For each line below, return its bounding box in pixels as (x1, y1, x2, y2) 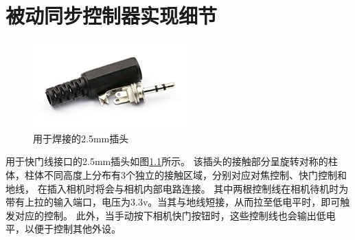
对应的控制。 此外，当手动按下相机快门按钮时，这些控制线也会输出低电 (14, 208, 336, 222)
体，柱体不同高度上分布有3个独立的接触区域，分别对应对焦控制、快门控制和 (5, 167, 347, 182)
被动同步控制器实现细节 (5, 1, 218, 30)
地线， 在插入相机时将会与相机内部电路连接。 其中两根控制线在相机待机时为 (5, 181, 349, 195)
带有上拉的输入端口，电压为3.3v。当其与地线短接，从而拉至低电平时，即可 (5, 195, 341, 209)
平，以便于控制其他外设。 (5, 221, 121, 236)
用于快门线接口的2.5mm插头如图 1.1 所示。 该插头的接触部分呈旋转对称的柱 (5, 154, 338, 168)
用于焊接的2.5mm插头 (33, 131, 129, 145)
